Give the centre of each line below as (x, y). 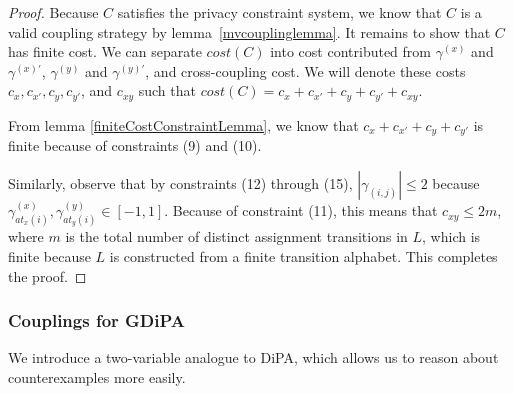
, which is (451, 236)
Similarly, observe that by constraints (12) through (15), (180, 182)
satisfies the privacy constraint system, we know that (279, 12)
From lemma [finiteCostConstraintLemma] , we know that (183, 124)
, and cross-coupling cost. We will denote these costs (305, 70)
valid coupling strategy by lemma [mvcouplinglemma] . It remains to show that (249, 31)
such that (167, 90)
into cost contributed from (350, 51)
